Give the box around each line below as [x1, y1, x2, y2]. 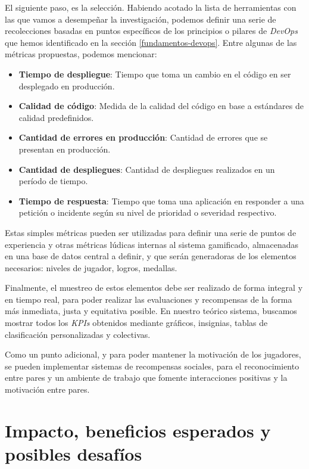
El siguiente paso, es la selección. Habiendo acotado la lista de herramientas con [5, 1, 296, 13]
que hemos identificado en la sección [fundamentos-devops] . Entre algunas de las [5, 36, 297, 48]
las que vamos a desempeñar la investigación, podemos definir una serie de [5, 13, 276, 25]
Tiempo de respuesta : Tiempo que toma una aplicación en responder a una [18, 194, 304, 207]
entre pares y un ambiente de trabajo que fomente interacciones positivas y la [5, 371, 288, 384]
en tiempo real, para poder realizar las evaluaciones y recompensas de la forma [5, 293, 292, 305]
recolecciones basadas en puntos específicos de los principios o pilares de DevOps [5, 24, 298, 37]
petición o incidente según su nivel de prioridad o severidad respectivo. [18, 206, 277, 219]
